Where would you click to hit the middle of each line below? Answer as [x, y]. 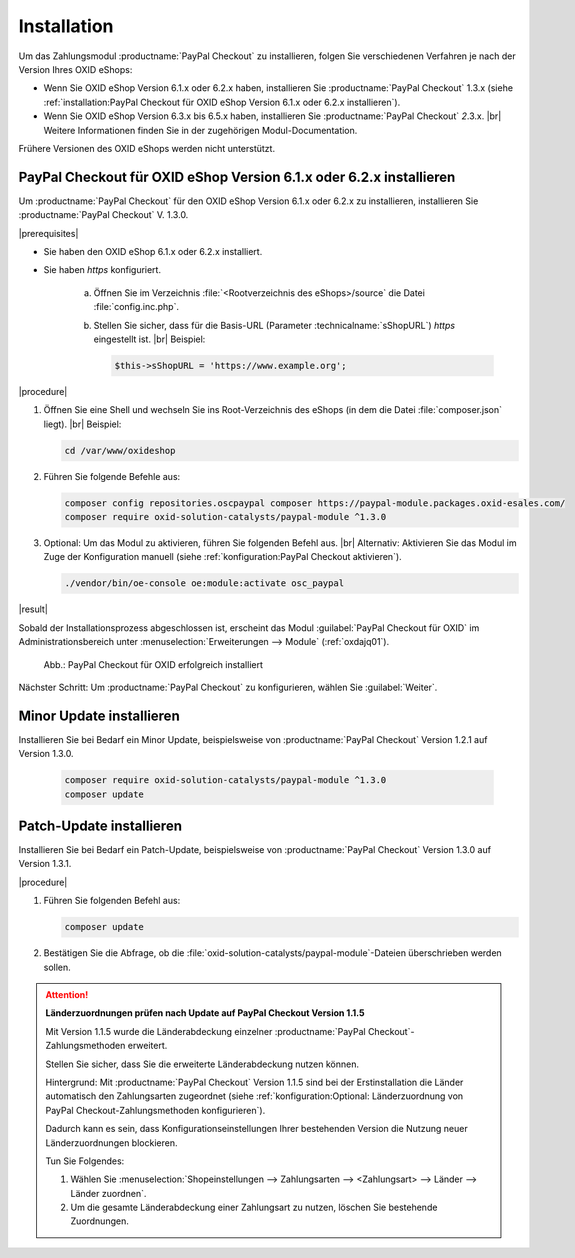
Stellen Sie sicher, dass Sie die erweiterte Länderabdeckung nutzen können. [202, 1064]
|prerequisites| [48, 233]
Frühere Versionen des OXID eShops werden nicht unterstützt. [146, 148]
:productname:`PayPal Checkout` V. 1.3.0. [103, 215]
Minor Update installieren [99, 715]
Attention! [67, 995]
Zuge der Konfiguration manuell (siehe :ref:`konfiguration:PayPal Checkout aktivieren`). [222, 557]
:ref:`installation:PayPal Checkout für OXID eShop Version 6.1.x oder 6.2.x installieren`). [222, 102]
